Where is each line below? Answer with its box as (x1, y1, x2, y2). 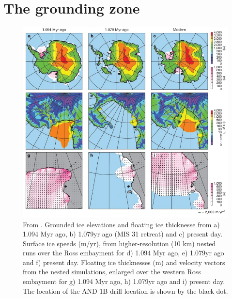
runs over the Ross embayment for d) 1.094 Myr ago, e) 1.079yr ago (23, 248, 224, 258)
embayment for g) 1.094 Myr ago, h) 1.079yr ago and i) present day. (23, 276, 225, 286)
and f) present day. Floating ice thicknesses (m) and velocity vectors (23, 257, 225, 267)
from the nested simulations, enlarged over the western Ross (23, 267, 201, 277)
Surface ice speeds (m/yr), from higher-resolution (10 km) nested (23, 238, 216, 248)
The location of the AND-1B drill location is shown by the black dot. (23, 285, 228, 296)
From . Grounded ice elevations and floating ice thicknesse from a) (23, 219, 220, 229)
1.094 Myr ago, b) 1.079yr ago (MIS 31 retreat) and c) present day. (23, 229, 223, 239)
